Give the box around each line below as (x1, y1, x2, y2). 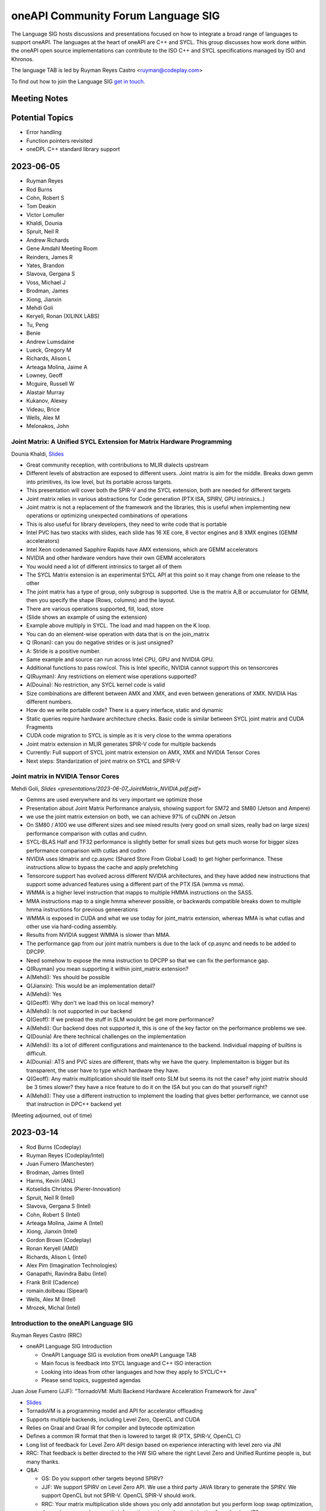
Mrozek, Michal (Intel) (26, 1304, 81, 1311)
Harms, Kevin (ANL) (26, 1177, 75, 1185)
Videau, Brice (26, 406, 60, 413)
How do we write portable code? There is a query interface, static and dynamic (26, 707, 223, 714)
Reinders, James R (26, 253, 73, 260)
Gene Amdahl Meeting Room (26, 245, 98, 252)
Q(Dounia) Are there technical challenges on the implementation (26, 1033, 187, 1040)
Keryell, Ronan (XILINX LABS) (26, 312, 100, 320)
